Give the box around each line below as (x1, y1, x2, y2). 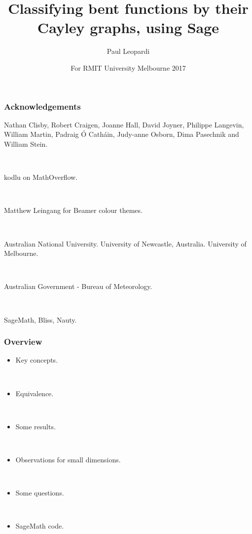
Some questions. (15, 488, 64, 498)
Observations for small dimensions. (15, 454, 121, 464)
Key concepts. (15, 355, 58, 365)
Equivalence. (15, 388, 54, 398)
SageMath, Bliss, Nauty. (4, 314, 77, 325)
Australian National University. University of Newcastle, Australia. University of (4, 238, 247, 248)
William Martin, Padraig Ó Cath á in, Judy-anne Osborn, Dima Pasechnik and (4, 129, 239, 139)
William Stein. (4, 138, 48, 149)
